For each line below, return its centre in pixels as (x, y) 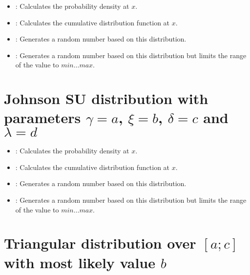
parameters (42, 117)
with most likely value (80, 262)
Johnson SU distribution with (106, 98)
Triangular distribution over (100, 243)
